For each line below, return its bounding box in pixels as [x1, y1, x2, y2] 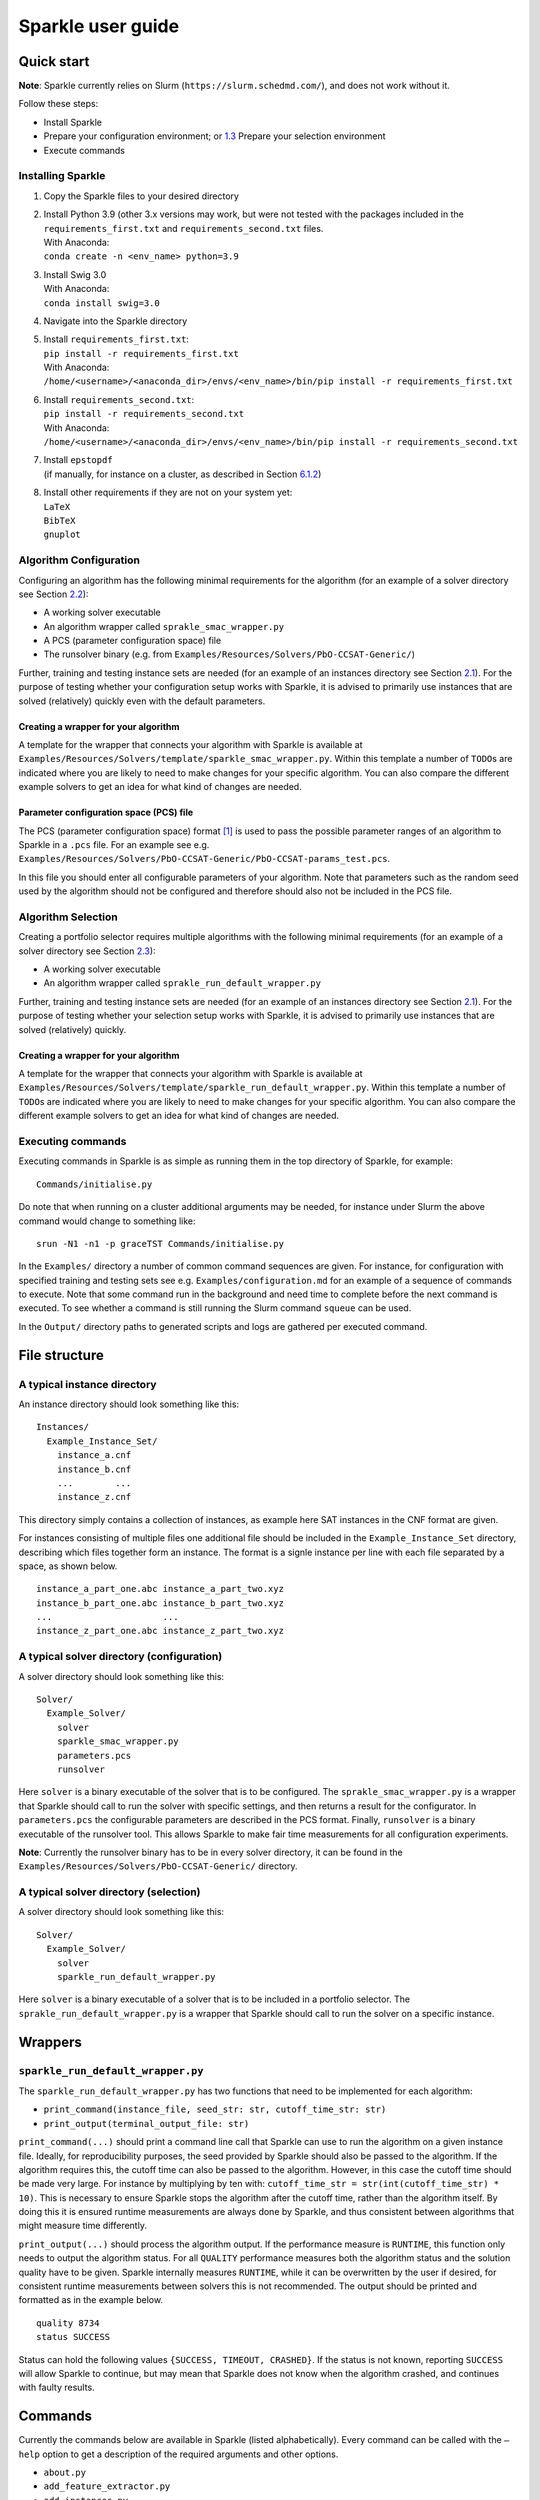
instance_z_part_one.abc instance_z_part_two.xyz [36, 1625, 285, 1637]
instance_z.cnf [56, 1491, 132, 1503]
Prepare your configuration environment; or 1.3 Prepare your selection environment [43, 130, 386, 142]
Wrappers [18, 2033, 82, 2050]
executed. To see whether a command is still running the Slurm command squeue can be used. [18, 1302, 412, 1314]
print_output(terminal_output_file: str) [43, 2118, 250, 2129]
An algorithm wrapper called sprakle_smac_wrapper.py [43, 620, 285, 632]
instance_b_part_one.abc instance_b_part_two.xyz [36, 1597, 285, 1609]
